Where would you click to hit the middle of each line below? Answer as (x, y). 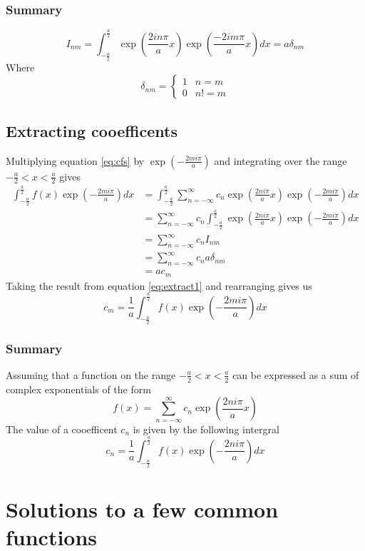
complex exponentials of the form (78, 389)
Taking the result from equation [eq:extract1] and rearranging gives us (159, 285)
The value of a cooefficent (62, 429)
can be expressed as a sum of (296, 374)
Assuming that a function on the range (91, 374)
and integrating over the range (281, 160)
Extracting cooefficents (92, 130)
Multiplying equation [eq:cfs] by (75, 160)
